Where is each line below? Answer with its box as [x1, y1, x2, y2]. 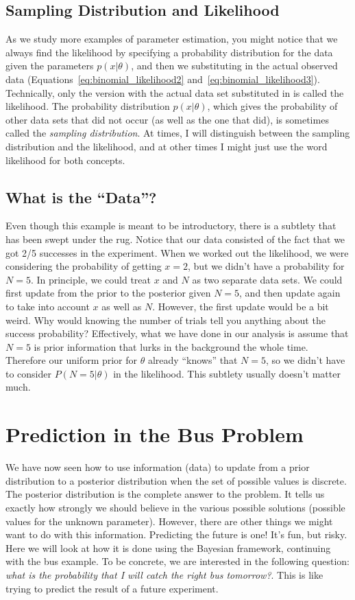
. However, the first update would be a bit [152, 299, 329, 313]
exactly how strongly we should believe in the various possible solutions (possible [5, 500, 345, 514]
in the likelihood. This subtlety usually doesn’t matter [113, 366, 341, 380]
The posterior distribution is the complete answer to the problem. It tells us [5, 487, 325, 501]
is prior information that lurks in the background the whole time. [34, 339, 308, 354]
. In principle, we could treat [30, 272, 151, 286]
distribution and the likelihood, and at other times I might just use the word [5, 139, 328, 153]
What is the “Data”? [5, 186, 157, 207]
